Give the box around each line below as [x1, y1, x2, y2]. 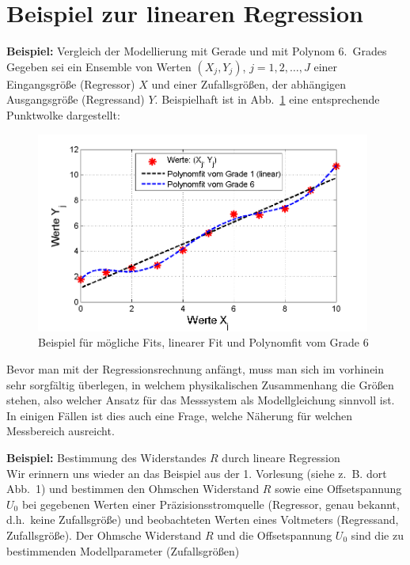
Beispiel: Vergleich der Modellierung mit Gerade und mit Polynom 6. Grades [6, 43, 387, 59]
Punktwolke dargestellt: [6, 106, 120, 123]
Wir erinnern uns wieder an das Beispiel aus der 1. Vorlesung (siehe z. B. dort [6, 465, 387, 481]
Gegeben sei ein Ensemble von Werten [6, 58, 192, 74]
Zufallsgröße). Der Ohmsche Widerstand [6, 526, 202, 543]
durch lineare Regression [222, 449, 340, 465]
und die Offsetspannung [217, 526, 332, 543]
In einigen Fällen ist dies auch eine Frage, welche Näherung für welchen [6, 407, 353, 423]
